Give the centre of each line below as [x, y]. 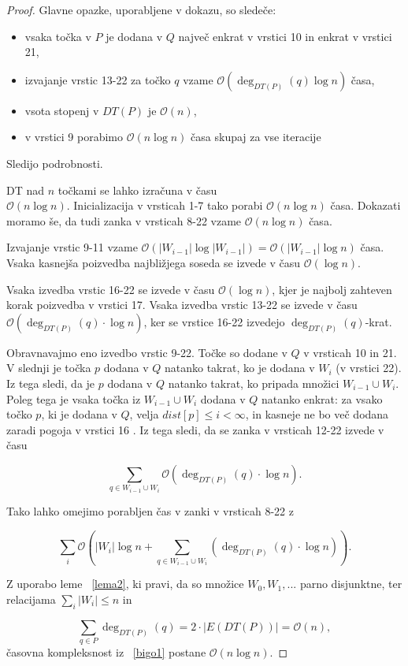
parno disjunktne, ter [351, 584]
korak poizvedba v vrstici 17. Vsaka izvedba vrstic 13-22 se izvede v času [182, 305]
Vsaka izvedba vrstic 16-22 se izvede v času [111, 289]
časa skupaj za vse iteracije [256, 137]
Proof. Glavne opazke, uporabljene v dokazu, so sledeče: [141, 9]
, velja [144, 414]
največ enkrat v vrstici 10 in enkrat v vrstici [285, 36]
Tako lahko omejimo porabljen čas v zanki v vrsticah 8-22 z [150, 510]
